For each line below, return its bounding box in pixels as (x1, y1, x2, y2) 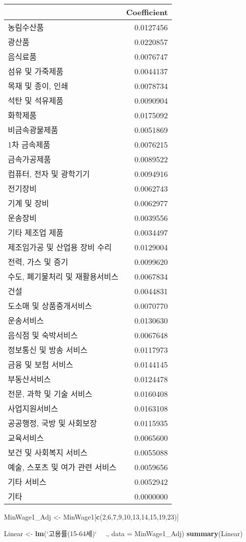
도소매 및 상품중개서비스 (8, 300, 92, 311)
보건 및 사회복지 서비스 (8, 447, 88, 458)
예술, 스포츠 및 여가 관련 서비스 (8, 461, 117, 473)
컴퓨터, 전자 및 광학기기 (8, 168, 90, 179)
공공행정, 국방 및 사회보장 (8, 417, 97, 429)
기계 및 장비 (8, 197, 49, 209)
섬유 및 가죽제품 (8, 65, 63, 77)
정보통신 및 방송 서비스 (8, 344, 88, 355)
